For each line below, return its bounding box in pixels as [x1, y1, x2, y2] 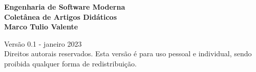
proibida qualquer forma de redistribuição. [4, 58, 137, 68]
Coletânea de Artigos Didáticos [4, 11, 117, 22]
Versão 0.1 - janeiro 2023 [4, 38, 82, 49]
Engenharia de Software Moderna [4, 2, 125, 12]
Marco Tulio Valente [4, 21, 78, 32]
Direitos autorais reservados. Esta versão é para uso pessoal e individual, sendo [4, 48, 252, 59]
